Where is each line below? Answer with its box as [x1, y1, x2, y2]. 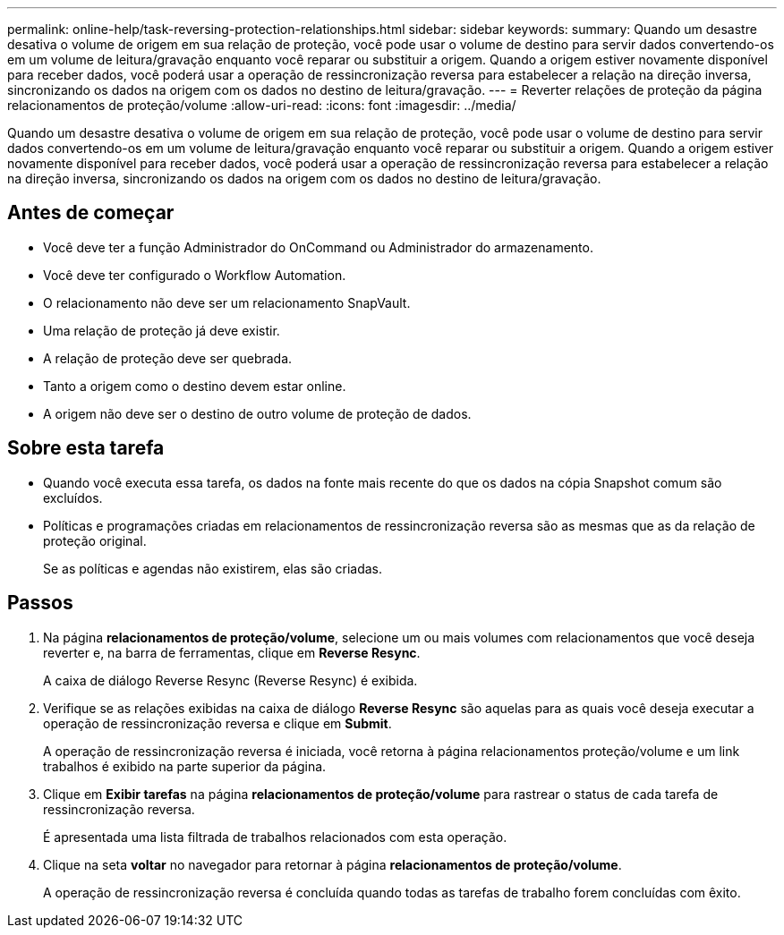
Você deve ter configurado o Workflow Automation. [43, 267, 346, 283]
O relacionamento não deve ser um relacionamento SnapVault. [43, 294, 411, 310]
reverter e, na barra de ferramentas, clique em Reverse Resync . [43, 644, 421, 660]
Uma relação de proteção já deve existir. [43, 322, 280, 338]
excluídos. [43, 489, 103, 506]
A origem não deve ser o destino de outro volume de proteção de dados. [43, 405, 472, 421]
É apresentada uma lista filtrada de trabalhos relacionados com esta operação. [43, 829, 507, 845]
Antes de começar [7, 201, 175, 225]
